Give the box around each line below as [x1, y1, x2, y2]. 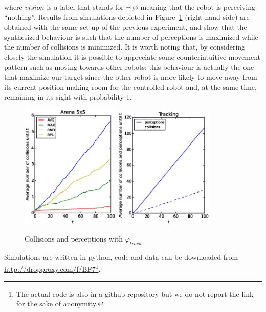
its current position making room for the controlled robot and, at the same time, [4, 81, 257, 92]
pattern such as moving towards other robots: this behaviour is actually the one [4, 61, 254, 72]
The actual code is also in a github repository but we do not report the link [16, 288, 254, 299]
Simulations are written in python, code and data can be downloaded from [4, 251, 238, 262]
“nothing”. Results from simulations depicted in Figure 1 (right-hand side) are [4, 11, 250, 22]
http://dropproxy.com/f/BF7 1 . [4, 262, 101, 274]
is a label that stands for [47, 2, 124, 12]
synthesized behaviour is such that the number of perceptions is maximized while [4, 31, 258, 42]
